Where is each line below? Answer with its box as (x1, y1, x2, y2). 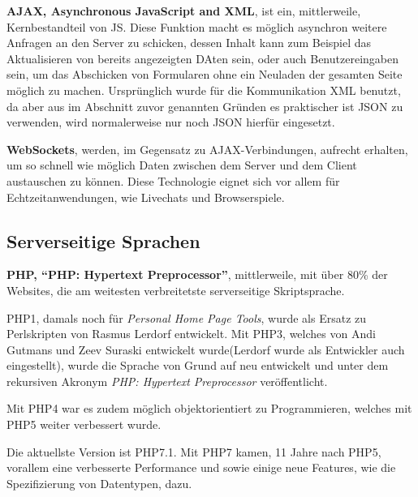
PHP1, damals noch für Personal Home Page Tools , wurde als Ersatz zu (6, 309, 367, 326)
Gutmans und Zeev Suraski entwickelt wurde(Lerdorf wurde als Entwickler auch (6, 341, 405, 358)
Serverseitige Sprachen (6, 228, 200, 253)
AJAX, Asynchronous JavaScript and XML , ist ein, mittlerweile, (6, 2, 361, 19)
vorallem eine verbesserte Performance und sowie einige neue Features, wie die (6, 459, 396, 476)
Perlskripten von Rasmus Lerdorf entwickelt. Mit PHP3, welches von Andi (6, 325, 376, 342)
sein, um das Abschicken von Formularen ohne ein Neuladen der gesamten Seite (6, 66, 403, 83)
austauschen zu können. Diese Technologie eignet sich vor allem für (6, 172, 340, 189)
